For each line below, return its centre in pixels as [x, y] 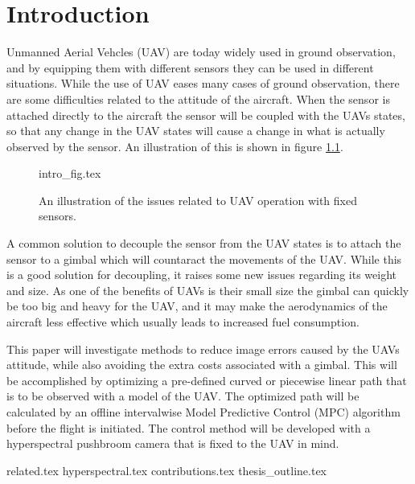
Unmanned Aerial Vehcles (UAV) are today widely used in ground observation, [201, 52]
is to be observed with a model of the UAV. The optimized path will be [183, 396]
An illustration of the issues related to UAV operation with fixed [198, 200]
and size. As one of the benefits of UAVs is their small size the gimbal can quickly [208, 290]
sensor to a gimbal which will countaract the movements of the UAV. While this [204, 258]
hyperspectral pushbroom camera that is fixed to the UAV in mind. [173, 443]
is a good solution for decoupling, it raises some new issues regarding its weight [201, 275]
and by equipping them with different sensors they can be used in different [190, 67]
